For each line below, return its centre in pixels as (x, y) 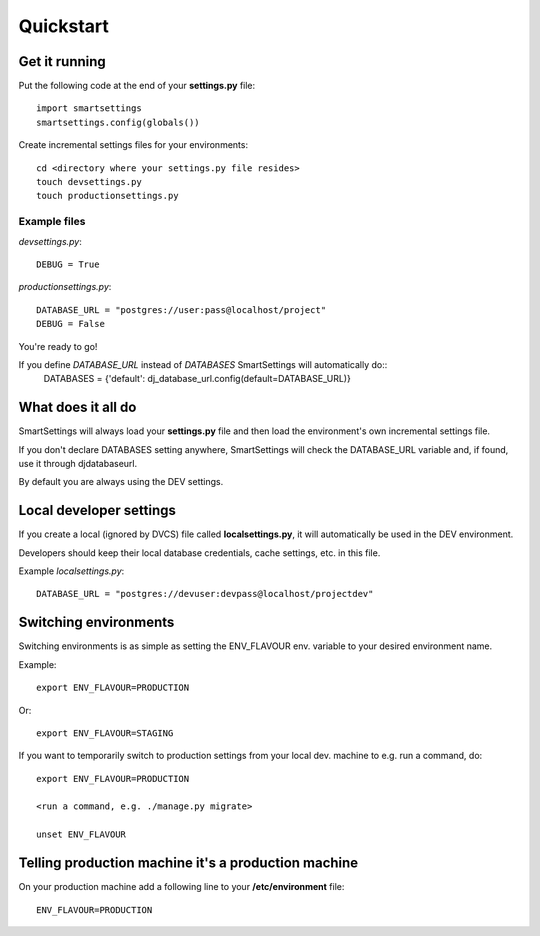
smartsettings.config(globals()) (118, 122)
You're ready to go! (58, 346)
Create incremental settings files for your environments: (133, 145)
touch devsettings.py (89, 182)
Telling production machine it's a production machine (188, 863)
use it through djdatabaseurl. (78, 463)
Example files (52, 222)
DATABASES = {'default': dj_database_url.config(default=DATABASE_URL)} (197, 379)
